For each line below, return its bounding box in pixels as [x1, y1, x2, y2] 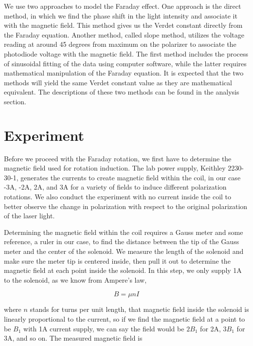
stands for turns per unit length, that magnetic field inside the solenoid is [30, 304, 249, 314]
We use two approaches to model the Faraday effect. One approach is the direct [4, 1, 241, 11]
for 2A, [200, 323, 221, 333]
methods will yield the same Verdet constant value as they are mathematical [4, 77, 232, 87]
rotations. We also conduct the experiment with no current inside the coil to [4, 192, 232, 202]
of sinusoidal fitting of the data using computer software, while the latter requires [4, 58, 247, 68]
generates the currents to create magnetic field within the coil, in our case [20, 172, 241, 182]
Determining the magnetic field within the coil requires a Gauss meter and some [4, 227, 243, 237]
